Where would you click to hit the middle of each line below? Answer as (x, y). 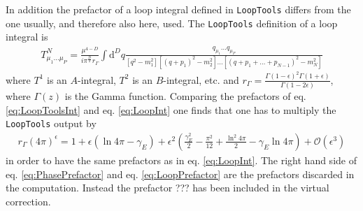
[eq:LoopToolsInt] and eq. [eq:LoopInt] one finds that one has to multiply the (171, 109)
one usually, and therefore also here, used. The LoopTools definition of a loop (172, 23)
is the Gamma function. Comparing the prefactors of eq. (185, 96)
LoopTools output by (51, 123)
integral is (27, 37)
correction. (28, 201)
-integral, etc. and (201, 79)
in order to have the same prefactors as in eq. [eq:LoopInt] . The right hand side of (181, 160)
